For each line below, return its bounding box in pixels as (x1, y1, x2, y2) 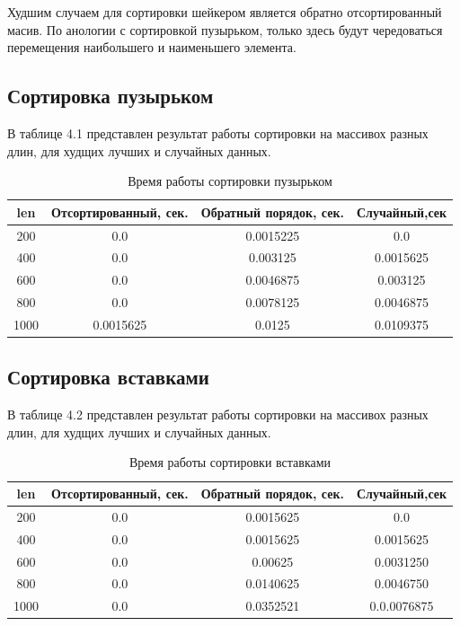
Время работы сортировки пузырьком (128, 172, 332, 190)
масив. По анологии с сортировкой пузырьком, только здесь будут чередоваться (7, 20, 443, 39)
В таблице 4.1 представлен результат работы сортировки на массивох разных (7, 123, 429, 142)
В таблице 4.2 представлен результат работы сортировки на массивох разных (7, 405, 429, 424)
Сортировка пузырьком (7, 82, 214, 110)
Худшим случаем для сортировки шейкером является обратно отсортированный (7, 3, 442, 21)
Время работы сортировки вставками (129, 453, 332, 472)
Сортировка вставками (7, 363, 209, 391)
